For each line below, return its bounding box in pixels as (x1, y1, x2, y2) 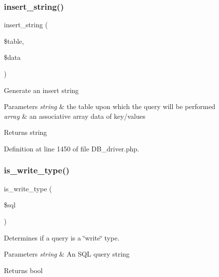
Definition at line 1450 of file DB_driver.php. (4, 143, 139, 153)
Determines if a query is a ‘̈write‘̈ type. (4, 232, 120, 242)
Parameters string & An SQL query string (4, 249, 130, 259)
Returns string (4, 127, 47, 137)
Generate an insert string (4, 85, 79, 95)
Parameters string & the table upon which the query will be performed (4, 101, 216, 111)
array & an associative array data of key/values (4, 111, 146, 121)
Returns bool (4, 265, 43, 275)
